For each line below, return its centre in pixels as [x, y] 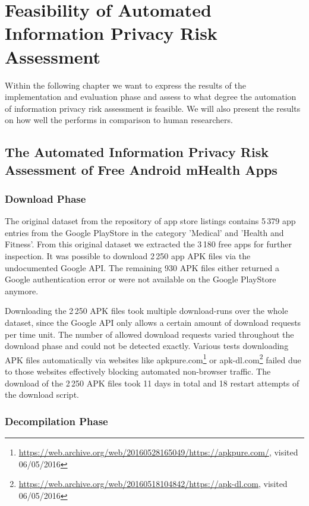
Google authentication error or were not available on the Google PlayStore [141, 279]
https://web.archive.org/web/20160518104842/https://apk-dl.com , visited [153, 484]
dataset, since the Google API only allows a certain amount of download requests [153, 323]
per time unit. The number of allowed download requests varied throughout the [149, 334]
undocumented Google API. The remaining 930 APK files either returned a [142, 267]
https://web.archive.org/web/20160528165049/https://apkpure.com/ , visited [158, 452]
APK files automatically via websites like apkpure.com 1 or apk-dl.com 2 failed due [153, 359]
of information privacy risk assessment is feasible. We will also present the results [153, 108]
